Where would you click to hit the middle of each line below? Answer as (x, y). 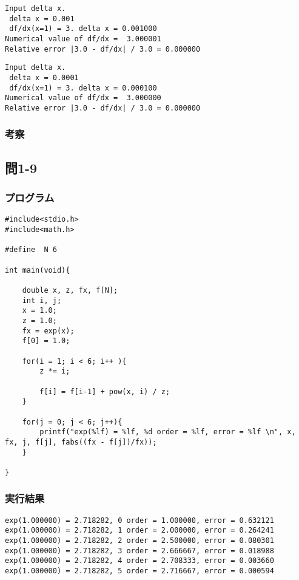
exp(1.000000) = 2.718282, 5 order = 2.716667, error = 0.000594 (139, 571)
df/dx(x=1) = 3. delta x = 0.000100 (83, 88)
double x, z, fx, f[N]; (70, 290)
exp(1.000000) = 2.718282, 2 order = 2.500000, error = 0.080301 (139, 541)
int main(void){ (38, 270)
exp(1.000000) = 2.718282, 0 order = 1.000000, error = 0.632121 (139, 520)
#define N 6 (31, 250)
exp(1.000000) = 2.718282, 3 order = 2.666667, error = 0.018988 (139, 551)
